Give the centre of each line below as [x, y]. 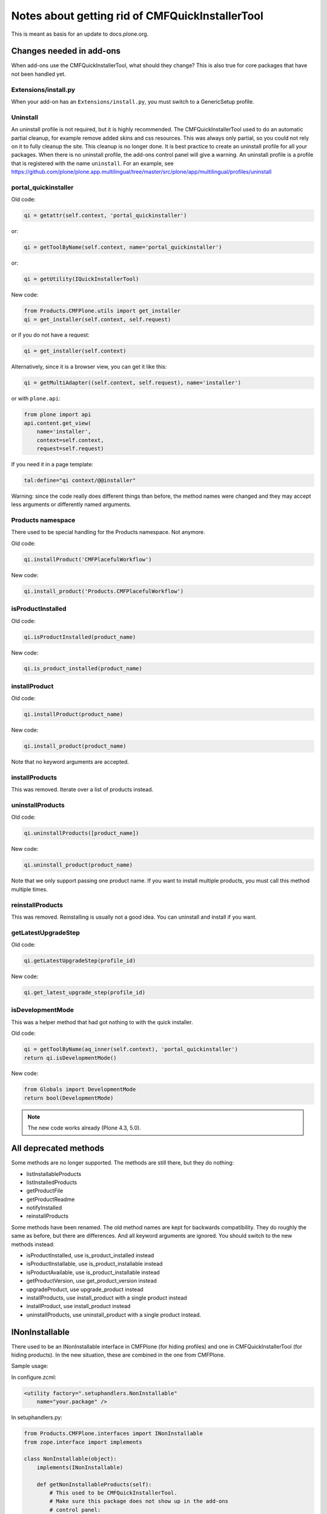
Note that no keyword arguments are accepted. [70, 762]
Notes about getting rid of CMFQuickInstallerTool [137, 16]
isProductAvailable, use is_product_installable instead [93, 1272]
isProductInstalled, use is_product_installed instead [90, 1255]
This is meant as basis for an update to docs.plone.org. [80, 34]
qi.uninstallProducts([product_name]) [81, 833]
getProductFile [45, 1191]
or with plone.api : [36, 398]
